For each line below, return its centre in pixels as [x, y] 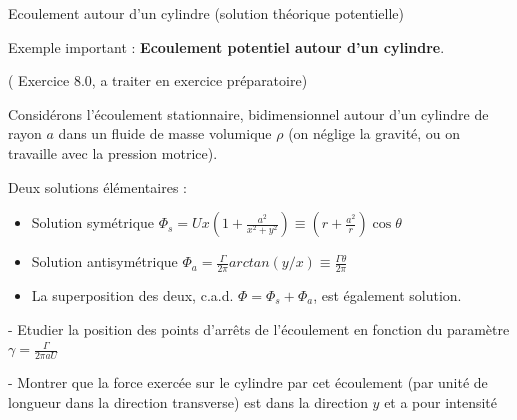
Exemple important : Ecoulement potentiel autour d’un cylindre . [226, 46]
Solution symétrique [93, 222]
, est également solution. [387, 294]
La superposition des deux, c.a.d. [132, 294]
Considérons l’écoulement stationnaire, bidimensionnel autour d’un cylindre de [248, 113]
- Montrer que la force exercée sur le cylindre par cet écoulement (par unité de [248, 382]
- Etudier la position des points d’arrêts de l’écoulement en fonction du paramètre [259, 328]
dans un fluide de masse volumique [165, 133]
